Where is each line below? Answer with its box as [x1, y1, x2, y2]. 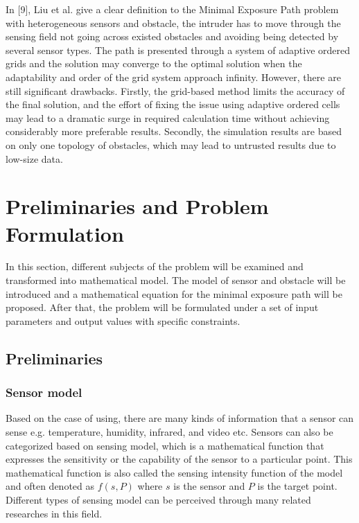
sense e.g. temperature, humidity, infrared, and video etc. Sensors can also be [6, 425, 333, 438]
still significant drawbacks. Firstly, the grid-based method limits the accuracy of [6, 83, 345, 98]
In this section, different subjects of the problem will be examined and [6, 259, 304, 274]
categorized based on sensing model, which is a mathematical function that [6, 438, 324, 452]
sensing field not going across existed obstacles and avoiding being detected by [6, 29, 339, 44]
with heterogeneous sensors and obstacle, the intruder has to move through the [6, 15, 341, 30]
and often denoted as [6, 479, 95, 493]
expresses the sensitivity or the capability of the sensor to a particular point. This [6, 452, 353, 466]
